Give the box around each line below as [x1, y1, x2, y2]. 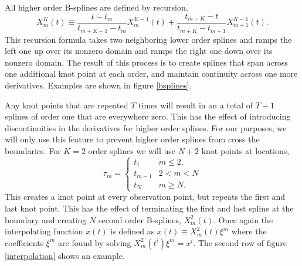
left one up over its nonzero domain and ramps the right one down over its [5, 45, 273, 57]
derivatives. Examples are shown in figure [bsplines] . [5, 79, 192, 91]
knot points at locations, [201, 144, 290, 156]
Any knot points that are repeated [5, 98, 128, 111]
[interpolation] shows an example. [5, 249, 125, 261]
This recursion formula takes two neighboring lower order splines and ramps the [5, 33, 292, 45]
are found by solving [58, 236, 131, 248]
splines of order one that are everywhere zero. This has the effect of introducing [5, 110, 291, 122]
